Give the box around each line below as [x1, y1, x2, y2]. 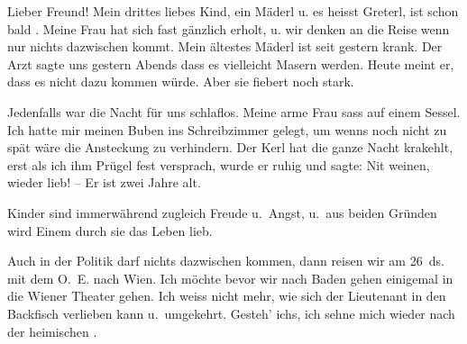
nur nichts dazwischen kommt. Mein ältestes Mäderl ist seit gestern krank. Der [7, 37, 443, 56]
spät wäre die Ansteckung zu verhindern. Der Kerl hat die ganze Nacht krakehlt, [7, 138, 453, 157]
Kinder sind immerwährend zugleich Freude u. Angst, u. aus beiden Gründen [7, 203, 437, 222]
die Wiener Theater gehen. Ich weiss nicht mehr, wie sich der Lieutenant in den [7, 286, 446, 305]
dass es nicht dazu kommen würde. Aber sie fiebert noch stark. [7, 72, 354, 91]
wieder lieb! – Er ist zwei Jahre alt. [7, 173, 201, 192]
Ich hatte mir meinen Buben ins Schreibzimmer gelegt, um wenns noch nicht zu [7, 120, 447, 139]
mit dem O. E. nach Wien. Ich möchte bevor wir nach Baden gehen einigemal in [7, 268, 453, 287]
